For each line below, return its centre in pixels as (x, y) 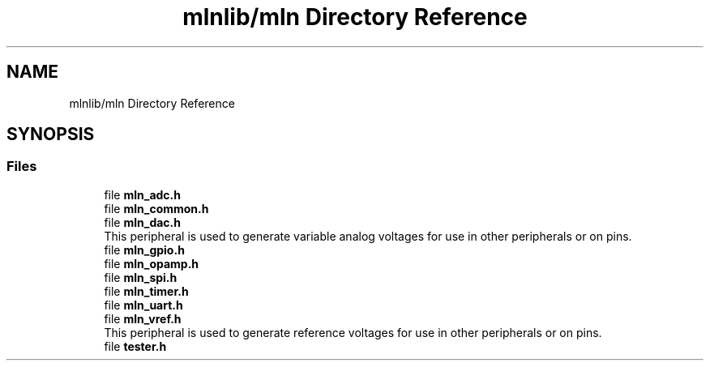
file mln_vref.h (143, 318)
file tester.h (135, 346)
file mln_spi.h (141, 277)
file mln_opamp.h (152, 263)
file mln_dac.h (142, 222)
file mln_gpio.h (144, 250)
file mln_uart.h (143, 305)
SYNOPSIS (51, 134)
